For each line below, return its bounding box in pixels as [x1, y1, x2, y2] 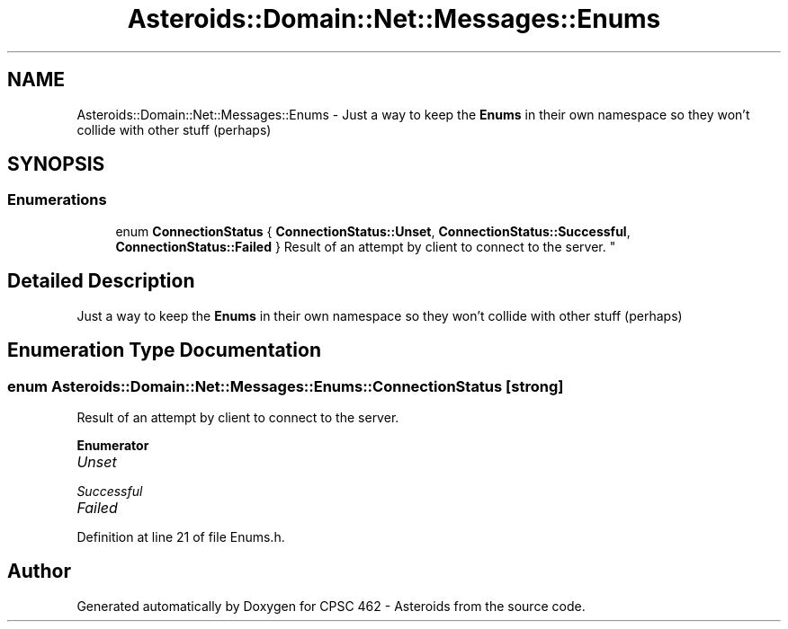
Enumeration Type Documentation [7, 339, 321, 362]
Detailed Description [7, 270, 195, 293]
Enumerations [7, 190, 107, 209]
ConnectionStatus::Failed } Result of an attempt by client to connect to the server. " [115, 238, 616, 254]
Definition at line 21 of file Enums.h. [76, 528, 285, 545]
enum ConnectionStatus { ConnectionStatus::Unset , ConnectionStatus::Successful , [115, 223, 631, 239]
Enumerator [76, 437, 149, 453]
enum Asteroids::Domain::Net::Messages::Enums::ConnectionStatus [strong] [7, 377, 564, 395]
